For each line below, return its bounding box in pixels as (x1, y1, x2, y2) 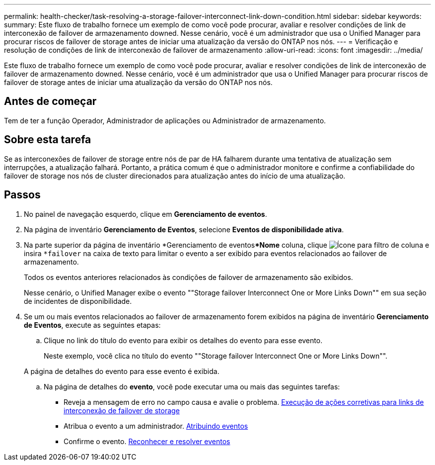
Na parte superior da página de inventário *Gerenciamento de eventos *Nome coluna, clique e (24, 240, 430, 249)
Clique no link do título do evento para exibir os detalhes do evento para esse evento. (44, 336, 323, 345)
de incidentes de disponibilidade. (24, 296, 132, 305)
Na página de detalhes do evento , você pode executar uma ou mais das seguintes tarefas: (44, 382, 340, 391)
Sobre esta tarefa (4, 133, 91, 146)
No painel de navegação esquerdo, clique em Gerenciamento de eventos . (24, 209, 267, 218)
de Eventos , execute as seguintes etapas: (24, 320, 161, 329)
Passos (4, 188, 41, 201)
